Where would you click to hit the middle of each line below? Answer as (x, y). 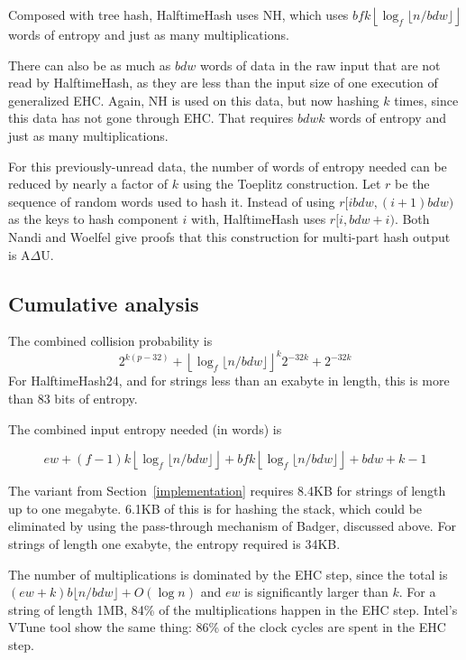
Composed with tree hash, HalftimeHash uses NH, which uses (178, 14)
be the (412, 184)
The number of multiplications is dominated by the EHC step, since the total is (228, 574)
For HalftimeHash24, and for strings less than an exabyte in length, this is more (229, 381)
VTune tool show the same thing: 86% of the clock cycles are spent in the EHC (227, 627)
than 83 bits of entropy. (73, 399)
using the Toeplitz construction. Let (282, 184)
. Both (412, 219)
